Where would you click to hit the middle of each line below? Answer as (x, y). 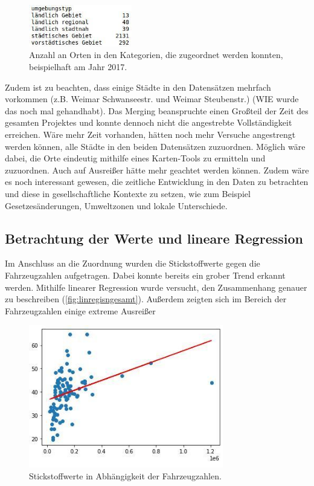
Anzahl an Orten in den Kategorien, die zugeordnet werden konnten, (156, 55)
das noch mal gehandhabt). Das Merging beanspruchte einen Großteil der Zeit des (157, 110)
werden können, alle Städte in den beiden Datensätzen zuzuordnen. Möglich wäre (155, 146)
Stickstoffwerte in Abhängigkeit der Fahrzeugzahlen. (125, 475)
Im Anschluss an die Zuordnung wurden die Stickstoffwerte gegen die (133, 263)
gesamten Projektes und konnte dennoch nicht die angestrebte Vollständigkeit (149, 122)
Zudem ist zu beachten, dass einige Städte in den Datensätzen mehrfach (138, 87)
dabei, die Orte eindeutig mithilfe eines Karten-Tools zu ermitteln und (135, 158)
